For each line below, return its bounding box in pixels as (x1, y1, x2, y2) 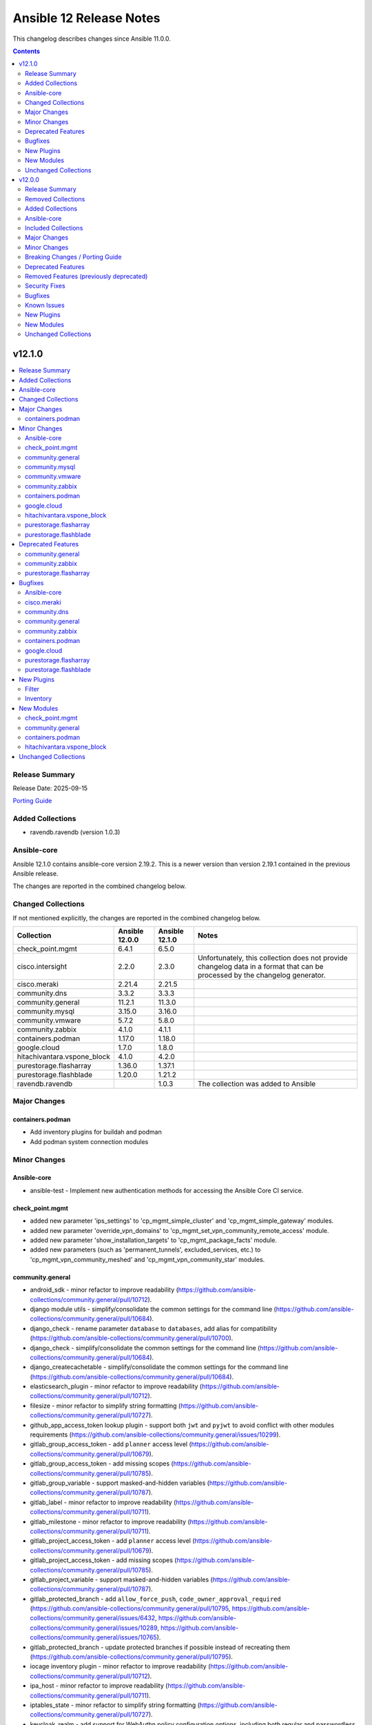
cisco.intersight (17, 961, 68, 971)
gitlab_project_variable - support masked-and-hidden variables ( (30, 1575, 213, 1584)
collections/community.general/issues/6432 (30, 1614, 156, 1622)
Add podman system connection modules (30, 1137, 149, 1145)
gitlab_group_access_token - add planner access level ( (30, 1440, 192, 1448)
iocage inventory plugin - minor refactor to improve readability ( (30, 1662, 211, 1670)
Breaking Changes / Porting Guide (25, 253, 122, 262)
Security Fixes (25, 282, 65, 290)
